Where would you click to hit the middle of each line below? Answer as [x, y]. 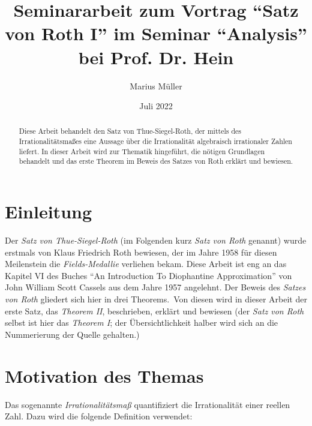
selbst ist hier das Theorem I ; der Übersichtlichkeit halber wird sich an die [142, 322]
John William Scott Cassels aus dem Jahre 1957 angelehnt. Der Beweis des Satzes [155, 287]
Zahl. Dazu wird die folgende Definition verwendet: [99, 416]
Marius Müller [156, 85]
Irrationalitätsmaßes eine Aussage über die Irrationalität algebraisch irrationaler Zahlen [155, 141]
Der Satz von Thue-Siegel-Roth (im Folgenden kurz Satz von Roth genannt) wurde [156, 240]
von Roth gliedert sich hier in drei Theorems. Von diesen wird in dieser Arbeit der [156, 299]
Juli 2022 [156, 106]
